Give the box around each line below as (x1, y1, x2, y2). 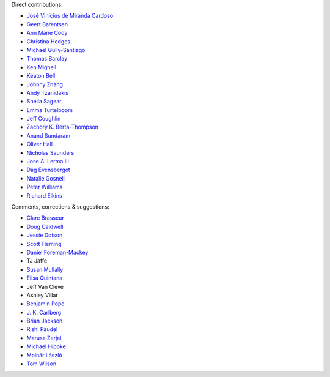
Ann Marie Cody (26, 29, 68, 37)
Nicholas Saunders (26, 149, 75, 156)
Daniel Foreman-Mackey (26, 248, 89, 256)
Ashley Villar (26, 291, 58, 299)
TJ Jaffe (26, 257, 48, 264)
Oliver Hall (26, 141, 53, 148)
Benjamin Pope (26, 300, 65, 307)
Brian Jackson (26, 317, 63, 324)
